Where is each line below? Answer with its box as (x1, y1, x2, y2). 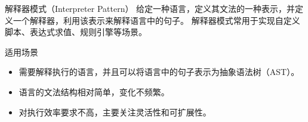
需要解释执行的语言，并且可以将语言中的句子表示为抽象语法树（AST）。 (19, 65, 300, 78)
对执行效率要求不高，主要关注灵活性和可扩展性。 (19, 105, 211, 118)
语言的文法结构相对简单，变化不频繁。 (19, 85, 170, 98)
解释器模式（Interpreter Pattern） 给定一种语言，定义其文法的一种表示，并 (5, 2, 295, 14)
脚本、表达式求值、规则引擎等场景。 (5, 26, 147, 38)
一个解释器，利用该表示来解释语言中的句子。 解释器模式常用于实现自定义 (13, 14, 300, 26)
